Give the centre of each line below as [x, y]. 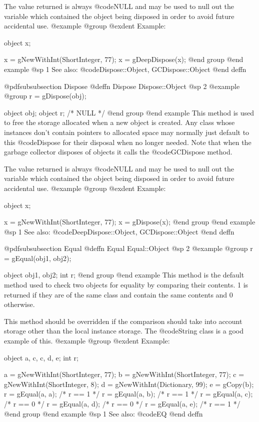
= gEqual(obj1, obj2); [38, 258]
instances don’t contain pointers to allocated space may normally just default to [127, 132]
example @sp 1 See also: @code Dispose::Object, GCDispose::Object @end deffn [125, 69]
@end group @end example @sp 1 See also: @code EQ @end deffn [103, 413]
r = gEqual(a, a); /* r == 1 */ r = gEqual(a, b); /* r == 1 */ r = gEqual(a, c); [128, 394]
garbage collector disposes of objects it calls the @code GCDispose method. [118, 152]
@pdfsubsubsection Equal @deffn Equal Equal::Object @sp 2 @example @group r [128, 248]
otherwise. [19, 304]
